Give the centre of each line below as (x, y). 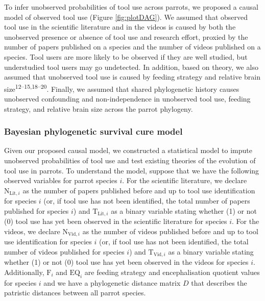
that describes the (219, 282)
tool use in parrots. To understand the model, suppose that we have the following (132, 170)
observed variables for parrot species (61, 180)
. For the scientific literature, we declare (185, 180)
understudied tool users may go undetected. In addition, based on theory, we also (131, 67)
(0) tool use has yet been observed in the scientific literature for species (116, 221)
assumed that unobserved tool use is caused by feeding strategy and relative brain (132, 77)
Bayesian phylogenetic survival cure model (93, 131)
